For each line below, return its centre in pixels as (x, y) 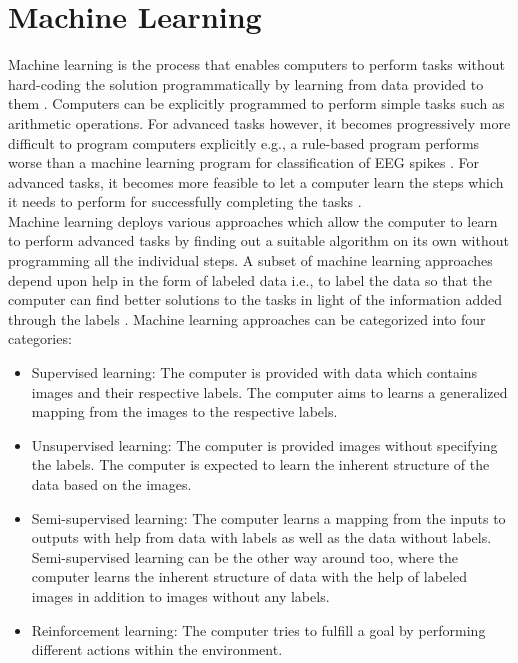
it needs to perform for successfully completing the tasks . (185, 201)
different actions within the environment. (157, 649)
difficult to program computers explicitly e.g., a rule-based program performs (244, 142)
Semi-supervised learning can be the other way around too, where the (244, 556)
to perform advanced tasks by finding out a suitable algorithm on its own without (258, 240)
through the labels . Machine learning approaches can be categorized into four (247, 318)
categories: (40, 338)
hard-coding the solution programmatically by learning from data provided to (246, 83)
